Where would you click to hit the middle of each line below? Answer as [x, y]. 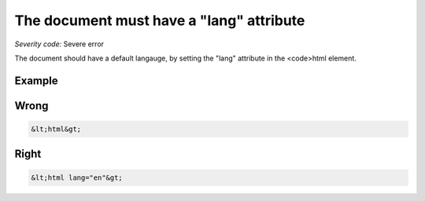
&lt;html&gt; [56, 129]
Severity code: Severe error [59, 44]
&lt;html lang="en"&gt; [77, 177]
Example [36, 80]
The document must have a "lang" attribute [160, 20]
